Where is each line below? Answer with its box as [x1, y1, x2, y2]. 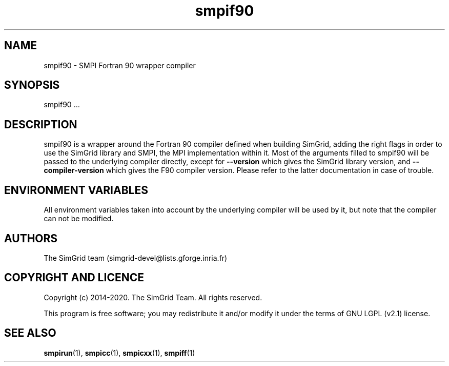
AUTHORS [4, 232, 58, 245]
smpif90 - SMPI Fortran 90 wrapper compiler [44, 61, 196, 70]
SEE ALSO [4, 326, 56, 340]
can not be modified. [44, 214, 114, 223]
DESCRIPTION [4, 118, 77, 131]
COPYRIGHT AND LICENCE [4, 271, 144, 284]
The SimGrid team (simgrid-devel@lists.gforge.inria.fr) [44, 253, 228, 262]
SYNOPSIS [4, 79, 60, 92]
